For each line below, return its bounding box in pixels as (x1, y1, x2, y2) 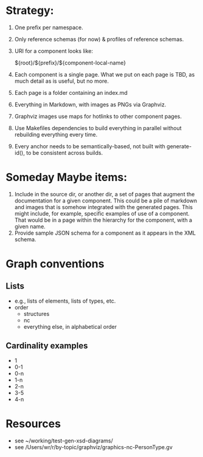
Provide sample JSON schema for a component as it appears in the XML (14, 229, 196, 236)
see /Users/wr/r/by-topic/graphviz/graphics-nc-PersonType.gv (14, 443, 173, 450)
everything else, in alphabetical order (23, 323, 117, 330)
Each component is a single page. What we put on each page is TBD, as (14, 70, 195, 78)
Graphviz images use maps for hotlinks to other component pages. (14, 112, 182, 120)
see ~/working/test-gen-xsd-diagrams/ (14, 437, 113, 444)
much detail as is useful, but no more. (14, 77, 109, 84)
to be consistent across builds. (26, 149, 103, 156)
